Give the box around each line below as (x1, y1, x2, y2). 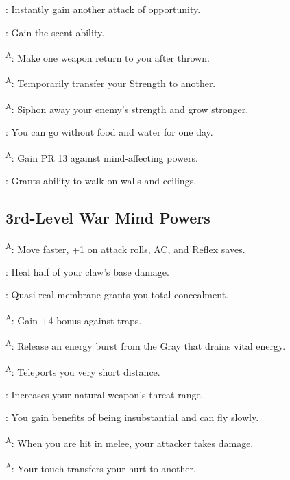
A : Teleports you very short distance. (5, 362, 160, 379)
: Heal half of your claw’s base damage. (5, 264, 169, 278)
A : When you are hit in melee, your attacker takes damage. (5, 433, 254, 450)
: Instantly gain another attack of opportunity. (5, 2, 201, 16)
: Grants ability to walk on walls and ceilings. (5, 173, 197, 187)
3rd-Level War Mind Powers (5, 206, 210, 228)
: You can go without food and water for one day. (5, 124, 213, 139)
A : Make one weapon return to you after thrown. (5, 49, 210, 64)
